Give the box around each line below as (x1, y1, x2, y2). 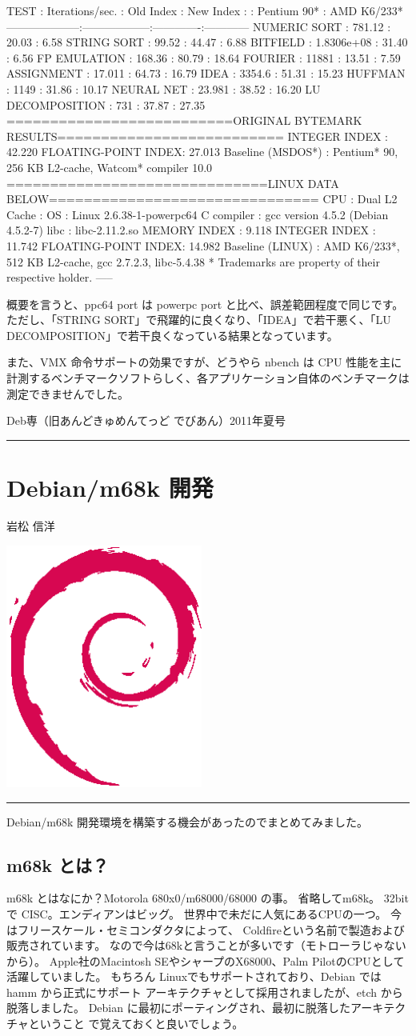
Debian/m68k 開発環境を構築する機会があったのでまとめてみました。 (6, 813, 369, 830)
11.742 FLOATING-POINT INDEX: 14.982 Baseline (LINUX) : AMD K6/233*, (6, 237, 400, 254)
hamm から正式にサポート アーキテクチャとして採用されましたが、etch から (6, 983, 403, 1000)
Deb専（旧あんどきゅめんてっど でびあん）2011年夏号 (6, 412, 286, 429)
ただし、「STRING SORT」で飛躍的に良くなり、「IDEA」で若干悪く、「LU (6, 311, 391, 328)
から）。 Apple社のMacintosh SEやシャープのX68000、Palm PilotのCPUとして (6, 952, 405, 969)
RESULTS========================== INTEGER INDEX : (6, 127, 388, 144)
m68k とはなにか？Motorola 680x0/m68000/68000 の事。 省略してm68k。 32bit (6, 890, 409, 906)
